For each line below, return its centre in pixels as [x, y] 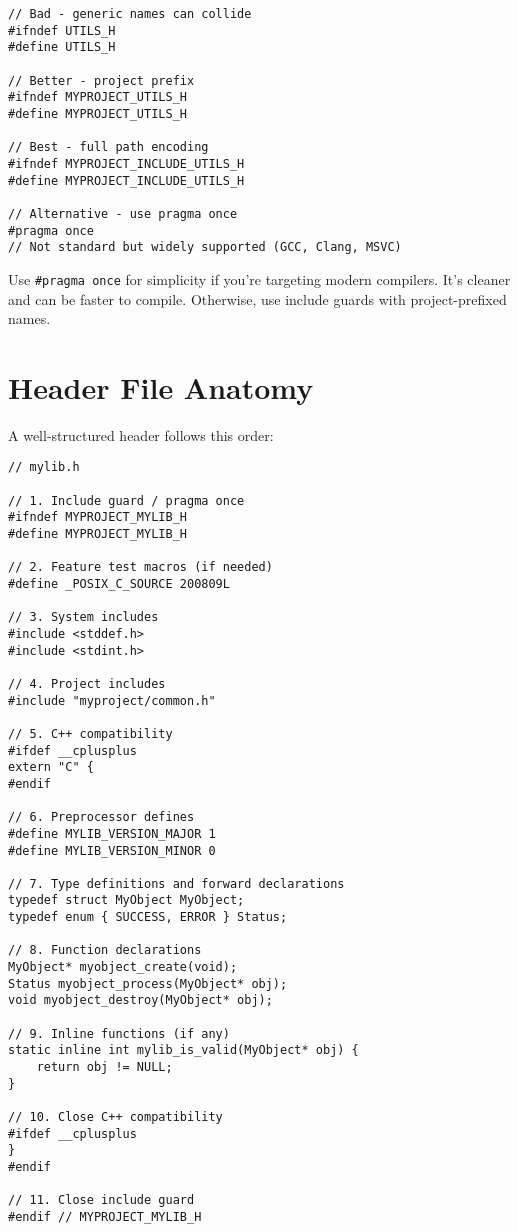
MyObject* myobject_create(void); [123, 967]
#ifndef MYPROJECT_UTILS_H [97, 97]
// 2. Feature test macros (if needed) [140, 567]
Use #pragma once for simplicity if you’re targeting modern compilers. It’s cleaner [259, 278]
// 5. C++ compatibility [90, 733]
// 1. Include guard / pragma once [126, 500]
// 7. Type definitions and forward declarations [176, 883]
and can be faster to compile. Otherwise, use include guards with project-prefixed [257, 298]
